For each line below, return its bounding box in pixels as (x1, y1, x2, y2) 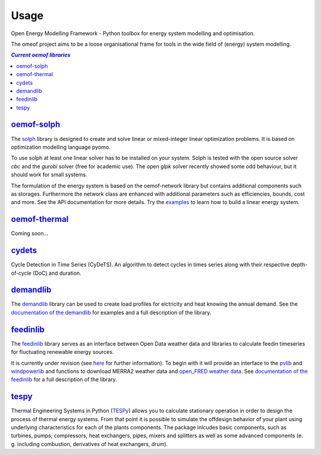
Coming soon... (11, 230, 49, 237)
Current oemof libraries (11, 51, 71, 59)
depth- (290, 261, 308, 268)
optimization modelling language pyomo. (11, 143, 111, 150)
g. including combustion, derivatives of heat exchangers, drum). (11, 440, 168, 447)
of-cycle (11, 269, 32, 277)
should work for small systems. (11, 171, 87, 178)
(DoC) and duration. (33, 269, 81, 277)
